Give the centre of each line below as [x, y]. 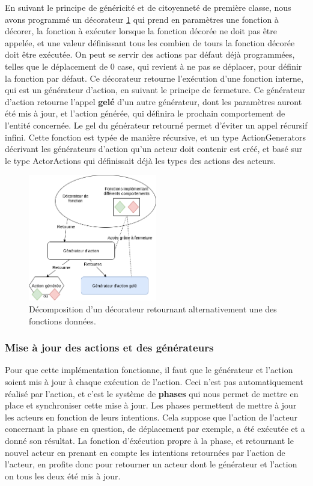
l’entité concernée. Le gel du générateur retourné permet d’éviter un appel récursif [156, 125]
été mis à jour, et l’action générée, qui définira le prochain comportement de [145, 113]
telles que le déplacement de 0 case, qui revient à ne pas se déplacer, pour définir [153, 66]
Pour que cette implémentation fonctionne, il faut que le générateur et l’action [149, 370]
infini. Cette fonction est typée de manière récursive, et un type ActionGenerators [156, 137]
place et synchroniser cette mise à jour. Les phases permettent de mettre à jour [151, 405]
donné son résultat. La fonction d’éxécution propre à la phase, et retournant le [149, 440]
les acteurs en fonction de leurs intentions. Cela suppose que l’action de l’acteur [151, 417]
